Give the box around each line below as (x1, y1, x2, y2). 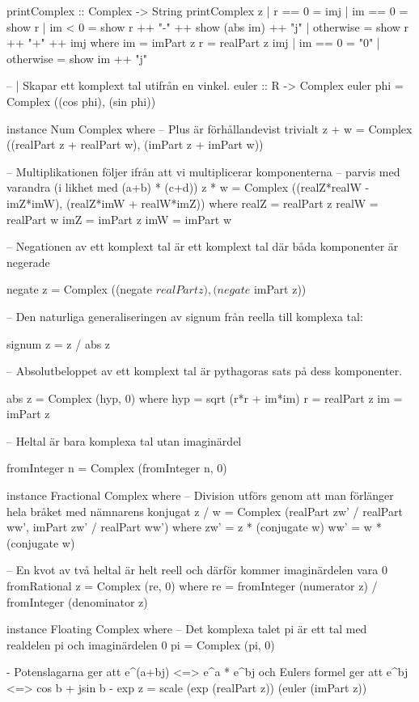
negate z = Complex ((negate (6, 281, 153, 298)
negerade (6, 253, 50, 270)
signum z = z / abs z (6, 335, 111, 352)
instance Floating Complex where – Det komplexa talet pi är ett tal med (6, 620, 367, 637)
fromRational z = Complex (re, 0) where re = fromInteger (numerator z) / (6, 577, 378, 594)
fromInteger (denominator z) (6, 593, 148, 610)
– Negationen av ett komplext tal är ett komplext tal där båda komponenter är (6, 238, 399, 255)
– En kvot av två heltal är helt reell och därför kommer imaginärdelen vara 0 (6, 561, 388, 578)
